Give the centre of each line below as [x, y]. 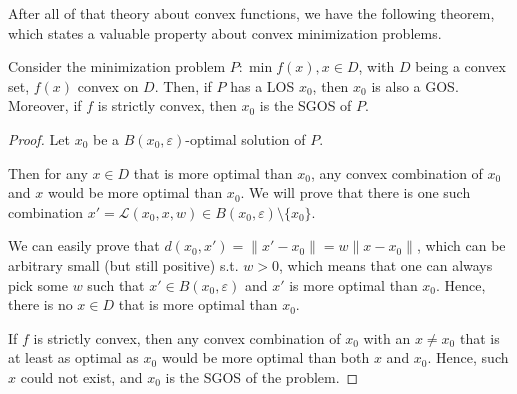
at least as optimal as [73, 357]
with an [387, 337]
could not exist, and [81, 376]
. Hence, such [468, 357]
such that [116, 284]
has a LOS [262, 85]
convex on [108, 85]
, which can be [461, 245]
